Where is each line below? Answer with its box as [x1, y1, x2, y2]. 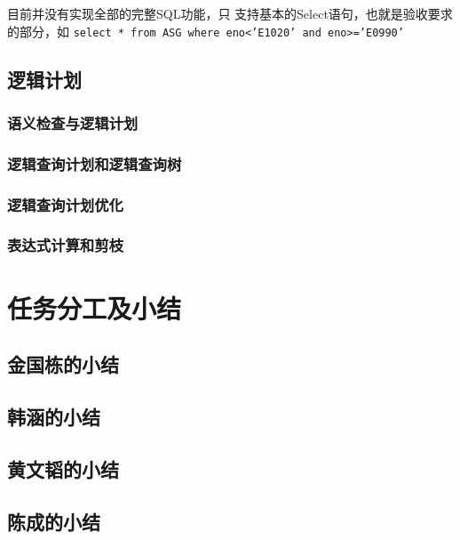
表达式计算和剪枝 [7, 234, 123, 256]
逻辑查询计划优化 [7, 193, 123, 215]
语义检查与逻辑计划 [7, 111, 139, 133]
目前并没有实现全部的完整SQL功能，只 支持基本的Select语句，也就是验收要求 [7, 4, 453, 22]
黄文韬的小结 [7, 455, 119, 482]
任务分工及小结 [7, 289, 182, 326]
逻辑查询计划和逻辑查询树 [7, 152, 182, 174]
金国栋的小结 [7, 351, 119, 378]
